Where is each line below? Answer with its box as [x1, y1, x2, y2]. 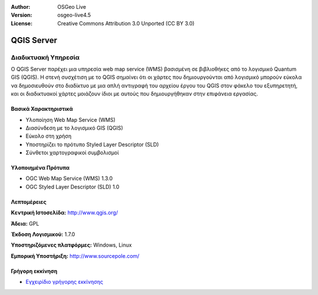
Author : [11, 4, 31, 10]
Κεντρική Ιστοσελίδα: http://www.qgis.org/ [11, 209, 118, 216]
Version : [11, 12, 32, 19]
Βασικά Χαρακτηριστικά [11, 105, 73, 112]
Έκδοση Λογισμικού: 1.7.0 [11, 231, 75, 238]
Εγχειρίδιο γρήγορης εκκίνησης [25, 279, 103, 286]
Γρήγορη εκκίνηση [11, 267, 58, 274]
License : [11, 19, 32, 26]
